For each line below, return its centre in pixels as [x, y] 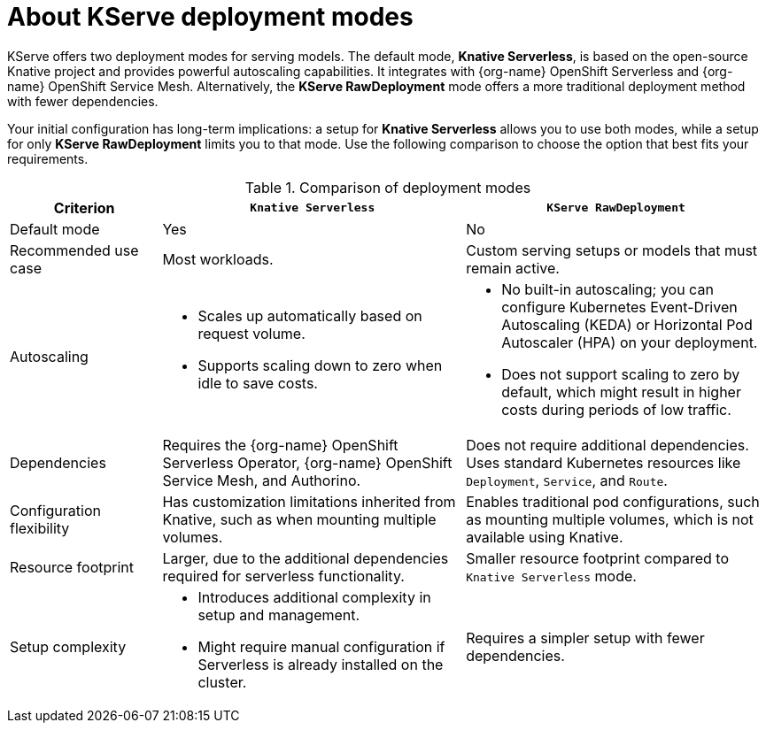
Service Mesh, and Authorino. [262, 480]
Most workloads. [218, 259]
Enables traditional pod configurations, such [613, 501]
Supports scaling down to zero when [320, 365]
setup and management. [279, 615]
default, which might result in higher [621, 392]
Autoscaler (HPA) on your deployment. [630, 342]
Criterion [84, 207]
